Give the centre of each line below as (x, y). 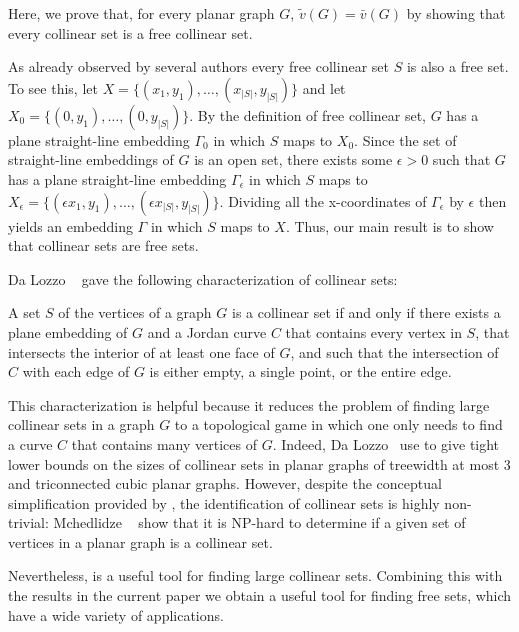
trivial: (28, 522)
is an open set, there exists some (293, 159)
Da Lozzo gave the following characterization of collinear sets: (203, 278)
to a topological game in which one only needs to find (338, 424)
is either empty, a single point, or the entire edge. (300, 371)
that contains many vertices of (164, 443)
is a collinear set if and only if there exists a (366, 312)
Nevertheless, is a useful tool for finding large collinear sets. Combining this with (255, 575)
